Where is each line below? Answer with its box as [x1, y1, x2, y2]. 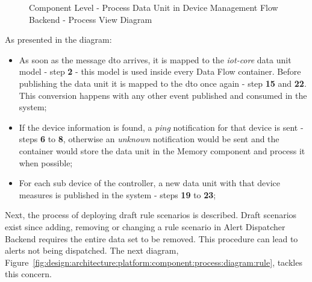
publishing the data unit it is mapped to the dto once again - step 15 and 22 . [19, 77, 307, 89]
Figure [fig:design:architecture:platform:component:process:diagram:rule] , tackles [5, 255, 302, 268]
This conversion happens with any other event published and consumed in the [19, 89, 307, 101]
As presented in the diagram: [5, 33, 112, 46]
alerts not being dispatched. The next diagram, [5, 244, 179, 257]
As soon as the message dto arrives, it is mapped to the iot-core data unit [19, 53, 292, 66]
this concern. [5, 268, 52, 280]
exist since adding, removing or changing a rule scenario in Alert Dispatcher [5, 220, 285, 233]
